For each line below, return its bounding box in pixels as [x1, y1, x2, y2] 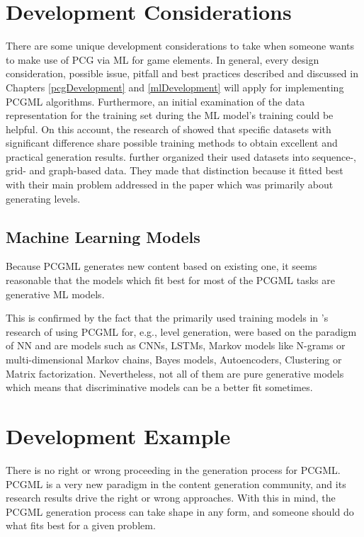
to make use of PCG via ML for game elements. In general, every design [6, 52, 319, 67]
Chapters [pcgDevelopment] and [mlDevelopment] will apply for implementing [6, 79, 344, 94]
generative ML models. [6, 286, 105, 301]
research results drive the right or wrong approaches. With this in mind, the [6, 490, 336, 505]
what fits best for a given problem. [6, 518, 156, 533]
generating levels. [6, 191, 81, 205]
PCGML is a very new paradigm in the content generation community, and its [6, 476, 346, 491]
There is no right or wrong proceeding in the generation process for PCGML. [6, 462, 341, 477]
